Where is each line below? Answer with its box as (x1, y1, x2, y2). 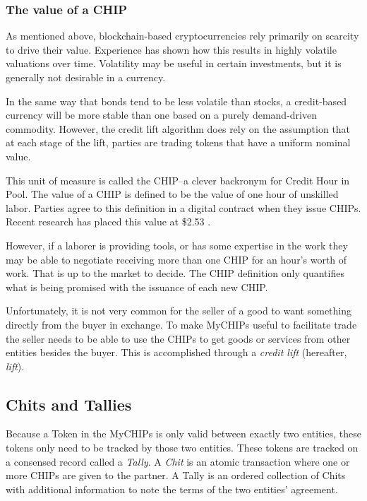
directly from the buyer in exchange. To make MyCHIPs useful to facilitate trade (6, 317, 357, 331)
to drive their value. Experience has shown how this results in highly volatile (6, 42, 337, 57)
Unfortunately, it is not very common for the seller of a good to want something (6, 303, 351, 318)
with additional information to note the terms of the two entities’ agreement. (6, 481, 338, 496)
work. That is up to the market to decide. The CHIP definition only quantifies (6, 266, 344, 281)
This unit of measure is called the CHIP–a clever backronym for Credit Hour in (6, 172, 350, 187)
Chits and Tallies (6, 393, 132, 415)
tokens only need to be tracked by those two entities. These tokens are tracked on (6, 440, 359, 455)
